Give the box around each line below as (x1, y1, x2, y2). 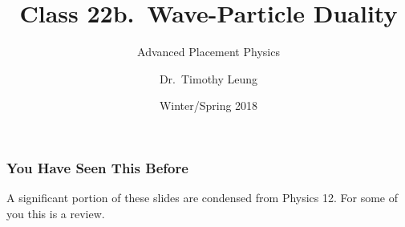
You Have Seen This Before (6, 157, 188, 177)
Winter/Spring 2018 (159, 97, 258, 114)
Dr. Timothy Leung (159, 70, 258, 87)
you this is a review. (6, 205, 105, 221)
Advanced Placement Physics (137, 43, 280, 60)
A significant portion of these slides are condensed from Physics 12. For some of (6, 189, 399, 206)
